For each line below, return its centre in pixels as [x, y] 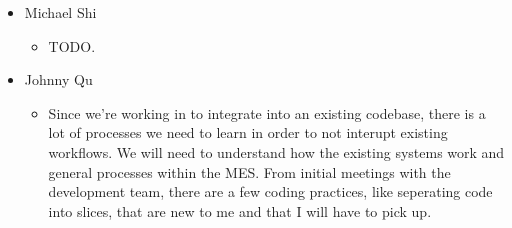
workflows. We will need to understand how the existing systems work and [276, 151]
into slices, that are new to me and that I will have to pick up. [240, 210]
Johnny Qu [58, 79]
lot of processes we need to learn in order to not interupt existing [248, 132]
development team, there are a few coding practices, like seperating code [270, 191]
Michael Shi [60, 12]
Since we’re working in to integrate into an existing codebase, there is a [267, 112]
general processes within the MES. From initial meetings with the [249, 171]
